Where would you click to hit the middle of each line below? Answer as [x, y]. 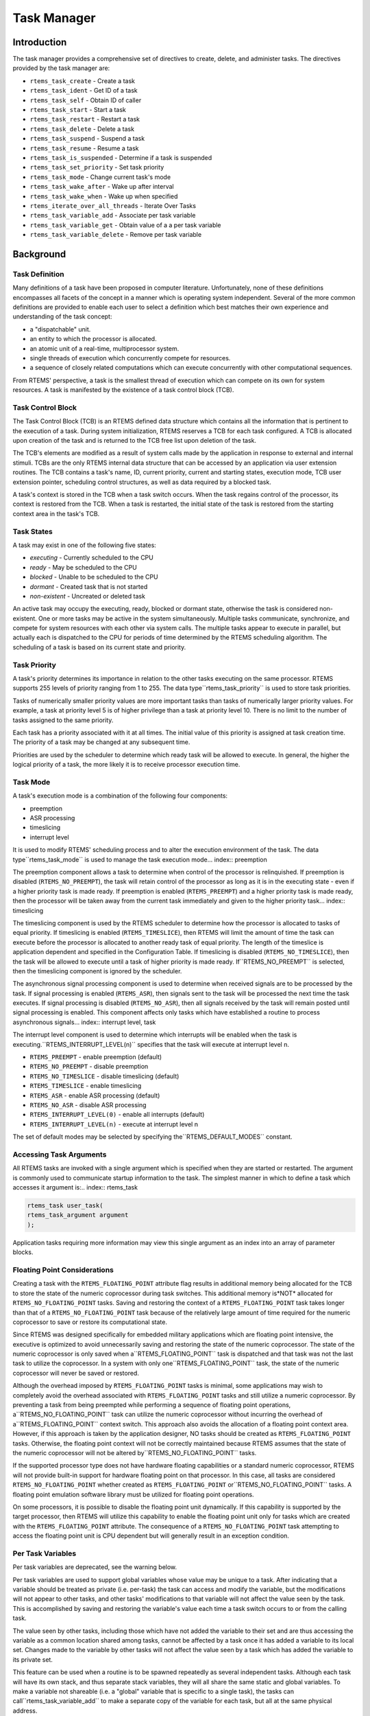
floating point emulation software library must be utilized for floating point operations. [133, 1494]
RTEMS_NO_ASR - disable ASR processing [88, 1104]
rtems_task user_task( [65, 1206]
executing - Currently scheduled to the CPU [91, 558]
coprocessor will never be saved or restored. [76, 1373]
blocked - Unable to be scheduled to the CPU [94, 577]
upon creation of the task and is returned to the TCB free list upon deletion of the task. [135, 441]
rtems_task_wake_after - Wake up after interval [102, 187]
